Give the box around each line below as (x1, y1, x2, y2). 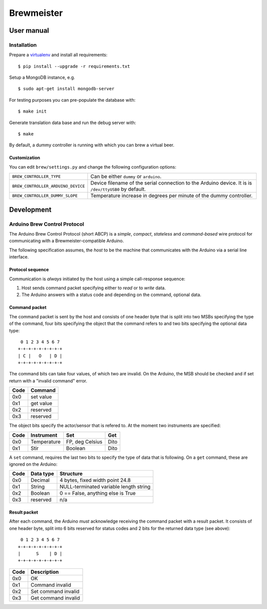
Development (9, 205, 52, 214)
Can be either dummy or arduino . (90, 173, 162, 180)
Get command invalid (30, 594, 80, 601)
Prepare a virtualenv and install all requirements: (9, 52, 108, 58)
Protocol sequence (9, 267, 49, 273)
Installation (9, 41, 37, 48)
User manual (9, 26, 49, 35)
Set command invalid (30, 588, 80, 595)
